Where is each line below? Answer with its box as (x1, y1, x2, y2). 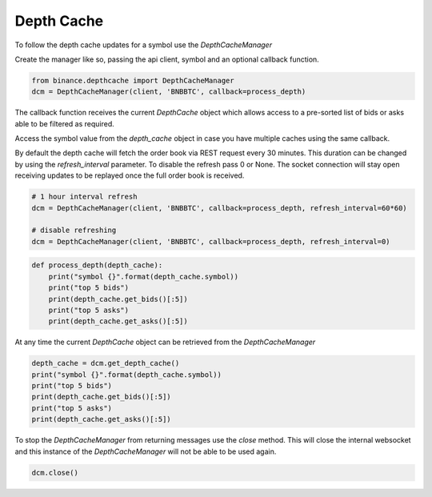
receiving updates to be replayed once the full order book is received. (14, 170, 245, 180)
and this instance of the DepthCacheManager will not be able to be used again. (14, 447, 277, 456)
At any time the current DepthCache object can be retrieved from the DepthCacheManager (14, 337, 316, 347)
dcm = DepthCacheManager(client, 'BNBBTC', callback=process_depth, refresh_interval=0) (31, 237, 391, 246)
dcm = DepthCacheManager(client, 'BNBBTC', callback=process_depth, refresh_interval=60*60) (31, 203, 407, 212)
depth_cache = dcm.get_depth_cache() (31, 359, 180, 368)
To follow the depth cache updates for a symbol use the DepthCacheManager (14, 40, 272, 50)
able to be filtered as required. (14, 118, 115, 128)
